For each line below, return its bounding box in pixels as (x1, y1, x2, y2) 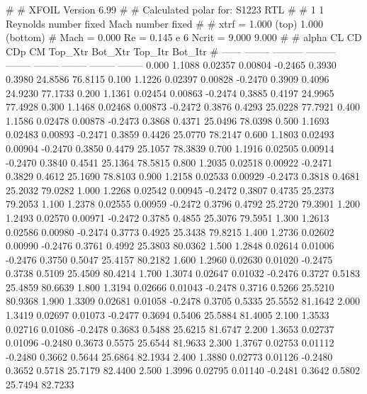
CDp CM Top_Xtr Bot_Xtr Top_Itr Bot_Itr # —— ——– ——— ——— (6, 43, 336, 58)
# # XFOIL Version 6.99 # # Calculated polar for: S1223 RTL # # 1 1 (6, 2, 324, 16)
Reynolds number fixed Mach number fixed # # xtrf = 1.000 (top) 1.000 (6, 16, 324, 30)
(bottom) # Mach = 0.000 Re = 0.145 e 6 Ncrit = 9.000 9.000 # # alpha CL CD (6, 30, 362, 45)
